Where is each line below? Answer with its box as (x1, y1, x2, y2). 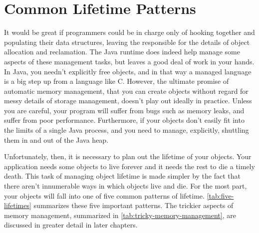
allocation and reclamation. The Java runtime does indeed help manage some (4, 46, 240, 57)
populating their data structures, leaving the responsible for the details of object (4, 36, 250, 47)
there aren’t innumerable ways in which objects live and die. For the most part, (4, 181, 247, 191)
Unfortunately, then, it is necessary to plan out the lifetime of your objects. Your (4, 151, 252, 162)
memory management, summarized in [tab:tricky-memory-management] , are (4, 210, 236, 220)
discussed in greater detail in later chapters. (4, 220, 138, 230)
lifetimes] (4, 200, 31, 211)
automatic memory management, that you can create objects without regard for (4, 85, 249, 96)
